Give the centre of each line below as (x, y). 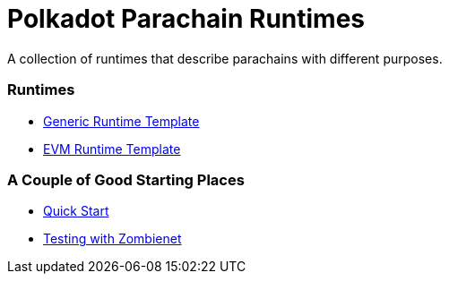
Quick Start (76, 211)
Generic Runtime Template (121, 121)
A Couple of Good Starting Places (126, 179)
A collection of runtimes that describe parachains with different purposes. (225, 58)
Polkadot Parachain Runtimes (186, 19)
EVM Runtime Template (112, 149)
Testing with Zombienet (112, 239)
